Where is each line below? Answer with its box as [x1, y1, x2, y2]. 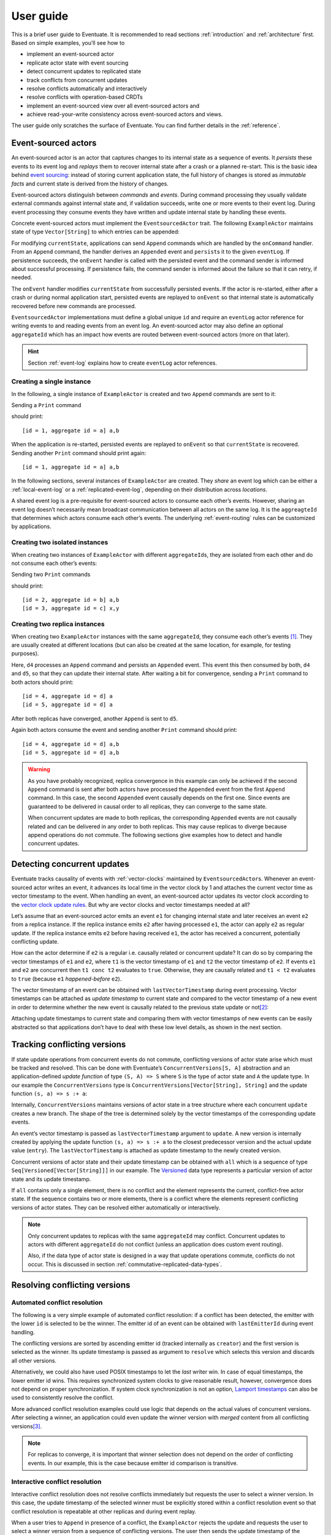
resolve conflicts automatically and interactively [26, 85, 147, 92]
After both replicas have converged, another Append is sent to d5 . [11, 715, 178, 722]
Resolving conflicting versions [11, 1280, 131, 1290]
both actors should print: [11, 678, 74, 686]
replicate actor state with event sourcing [26, 59, 129, 66]
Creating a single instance [11, 378, 91, 386]
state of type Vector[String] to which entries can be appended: [11, 228, 180, 236]
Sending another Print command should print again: [11, 449, 146, 457]
